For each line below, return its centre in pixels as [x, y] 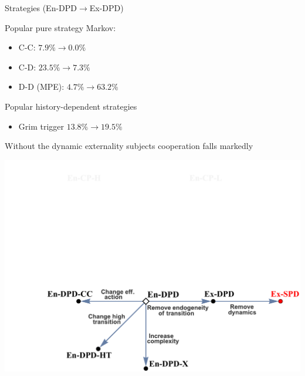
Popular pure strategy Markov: [60, 27]
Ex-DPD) [106, 8]
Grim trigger [41, 126]
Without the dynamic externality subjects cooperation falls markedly [129, 146]
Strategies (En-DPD [41, 8]
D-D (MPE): [41, 87]
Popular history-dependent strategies [71, 106]
